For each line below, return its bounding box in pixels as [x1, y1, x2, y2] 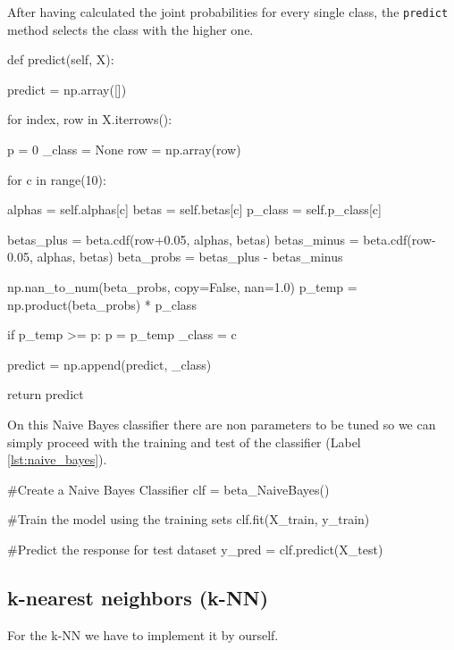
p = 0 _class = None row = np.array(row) [7, 140, 241, 159]
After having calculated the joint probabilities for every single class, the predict [7, 3, 449, 21]
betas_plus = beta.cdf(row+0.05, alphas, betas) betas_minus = [7, 229, 359, 248]
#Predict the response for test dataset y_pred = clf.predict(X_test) [7, 539, 383, 558]
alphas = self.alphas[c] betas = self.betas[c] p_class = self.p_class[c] [7, 200, 382, 219]
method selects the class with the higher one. [7, 20, 254, 38]
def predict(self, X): [7, 50, 114, 69]
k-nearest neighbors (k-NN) [7, 583, 269, 611]
